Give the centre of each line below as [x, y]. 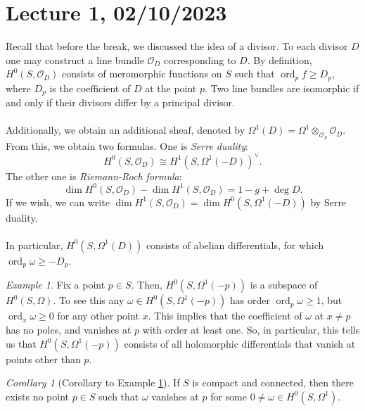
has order [250, 300]
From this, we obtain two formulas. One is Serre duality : [127, 145]
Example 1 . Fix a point [56, 285]
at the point [171, 88]
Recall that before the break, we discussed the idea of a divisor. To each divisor [177, 46]
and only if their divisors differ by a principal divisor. [120, 102]
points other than [43, 359]
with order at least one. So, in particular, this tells [251, 330]
